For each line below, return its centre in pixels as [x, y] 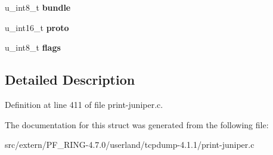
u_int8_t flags [33, 47]
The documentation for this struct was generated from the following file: [137, 124]
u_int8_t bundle [38, 7]
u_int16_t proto [37, 27]
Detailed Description [70, 80]
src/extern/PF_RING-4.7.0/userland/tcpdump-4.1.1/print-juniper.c [130, 145]
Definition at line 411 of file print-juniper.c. [84, 104]
